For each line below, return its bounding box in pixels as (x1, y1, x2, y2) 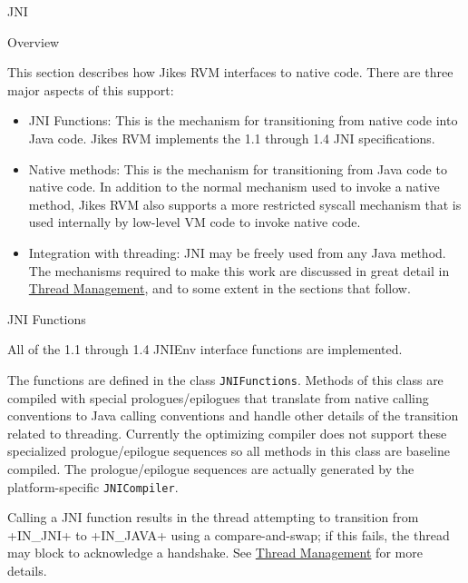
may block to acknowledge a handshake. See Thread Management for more (7, 543, 423, 562)
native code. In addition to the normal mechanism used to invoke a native (28, 177, 440, 196)
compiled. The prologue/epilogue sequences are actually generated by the (7, 459, 414, 478)
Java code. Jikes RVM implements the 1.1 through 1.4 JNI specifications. (28, 128, 435, 147)
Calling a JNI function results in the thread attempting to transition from (7, 508, 419, 527)
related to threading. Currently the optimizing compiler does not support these (7, 423, 447, 442)
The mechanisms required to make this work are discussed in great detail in (28, 261, 450, 280)
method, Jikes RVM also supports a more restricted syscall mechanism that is (28, 194, 462, 213)
